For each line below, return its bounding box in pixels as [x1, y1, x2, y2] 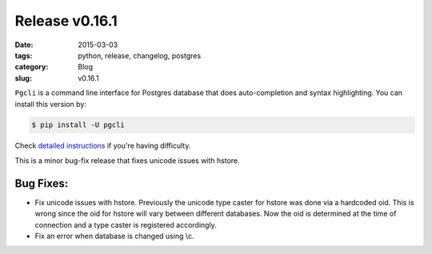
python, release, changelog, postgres [78, 50, 202, 60]
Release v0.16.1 [14, 12, 118, 30]
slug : [14, 73, 32, 83]
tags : [14, 50, 33, 60]
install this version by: [14, 99, 87, 109]
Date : [14, 40, 34, 50]
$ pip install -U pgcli [31, 121, 126, 129]
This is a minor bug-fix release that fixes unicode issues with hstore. [14, 156, 240, 165]
